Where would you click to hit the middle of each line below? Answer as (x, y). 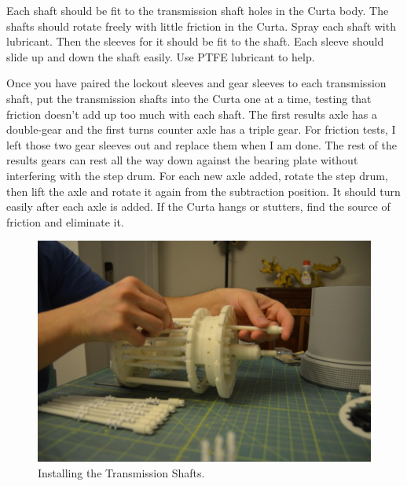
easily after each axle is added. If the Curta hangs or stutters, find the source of (198, 206)
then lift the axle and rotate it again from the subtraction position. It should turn (203, 191)
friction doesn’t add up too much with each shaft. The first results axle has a (192, 114)
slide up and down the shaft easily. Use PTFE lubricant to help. (161, 56)
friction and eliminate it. (65, 221)
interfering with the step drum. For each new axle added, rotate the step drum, (197, 175)
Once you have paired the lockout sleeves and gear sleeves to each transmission (196, 83)
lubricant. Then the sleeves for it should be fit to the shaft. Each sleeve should (195, 41)
